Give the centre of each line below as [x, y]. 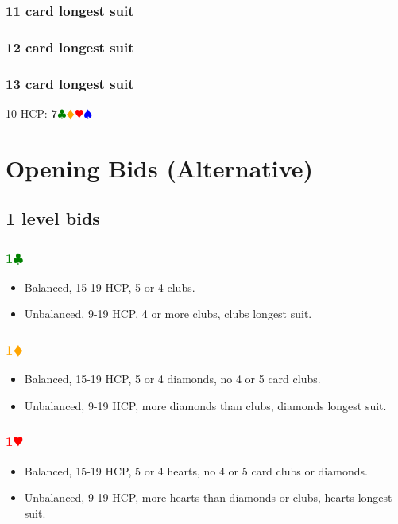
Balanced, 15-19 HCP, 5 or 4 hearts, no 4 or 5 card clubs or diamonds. [196, 470]
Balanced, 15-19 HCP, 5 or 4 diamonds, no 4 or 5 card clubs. [172, 379]
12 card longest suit [70, 47]
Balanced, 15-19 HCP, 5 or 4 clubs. [110, 287]
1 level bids [53, 218]
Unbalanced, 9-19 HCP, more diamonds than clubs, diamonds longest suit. [205, 405]
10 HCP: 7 [32, 113]
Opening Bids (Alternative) [160, 167]
